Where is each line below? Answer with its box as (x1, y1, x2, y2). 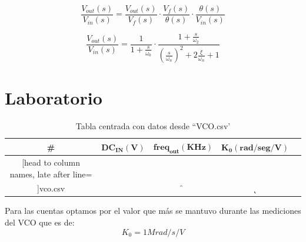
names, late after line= (9, 167, 92, 180)
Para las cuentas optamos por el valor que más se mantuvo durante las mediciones (5, 204, 301, 217)
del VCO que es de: (5, 216, 75, 228)
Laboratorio (5, 86, 102, 110)
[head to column (22, 156, 80, 168)
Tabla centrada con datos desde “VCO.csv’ (75, 120, 231, 132)
